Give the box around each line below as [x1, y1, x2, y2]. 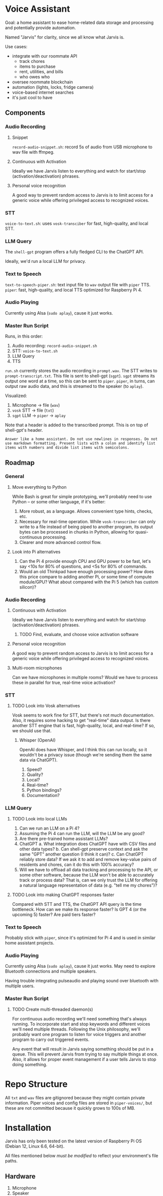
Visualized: [5, 393, 27, 399]
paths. [5, 1158, 18, 1164]
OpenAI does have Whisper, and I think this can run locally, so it [19, 747, 147, 753]
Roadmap [5, 458, 35, 467]
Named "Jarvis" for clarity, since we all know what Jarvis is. [5, 34, 125, 40]
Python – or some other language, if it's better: [12, 498, 106, 504]
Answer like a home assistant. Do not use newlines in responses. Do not [5, 437, 158, 442]
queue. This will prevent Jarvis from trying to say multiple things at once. [12, 1051, 159, 1057]
